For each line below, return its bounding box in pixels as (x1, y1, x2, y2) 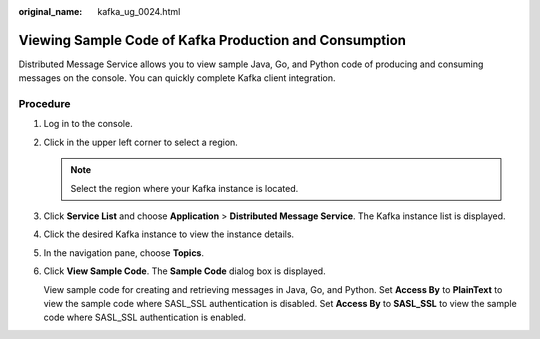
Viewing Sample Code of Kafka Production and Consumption (18, 31, 407, 49)
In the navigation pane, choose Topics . (43, 246, 205, 259)
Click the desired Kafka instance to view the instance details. (43, 228, 295, 240)
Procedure (18, 97, 71, 111)
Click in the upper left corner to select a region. (43, 136, 239, 148)
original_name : (18, 6, 83, 17)
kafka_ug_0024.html (97, 6, 181, 17)
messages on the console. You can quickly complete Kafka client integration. (18, 72, 336, 84)
